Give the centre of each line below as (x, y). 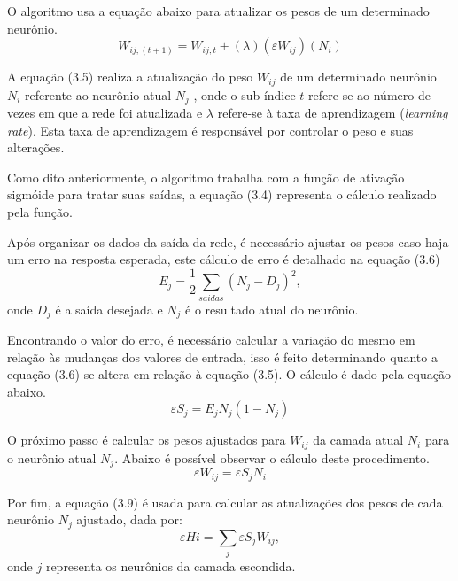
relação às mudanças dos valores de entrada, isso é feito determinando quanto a (222, 356)
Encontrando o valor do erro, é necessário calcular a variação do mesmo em (211, 340)
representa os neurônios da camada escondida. (171, 566)
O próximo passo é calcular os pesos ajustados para (147, 440)
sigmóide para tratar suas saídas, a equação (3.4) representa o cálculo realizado (222, 194)
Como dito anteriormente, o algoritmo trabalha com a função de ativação (206, 177)
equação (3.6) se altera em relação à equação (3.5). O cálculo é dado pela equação (229, 374)
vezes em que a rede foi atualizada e (105, 113)
